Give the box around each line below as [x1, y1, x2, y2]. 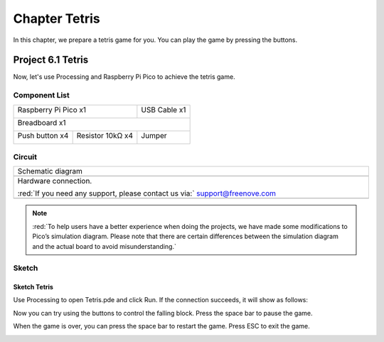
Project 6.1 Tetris [13, 54, 89, 66]
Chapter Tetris [13, 11, 100, 26]
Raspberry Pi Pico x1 [17, 105, 87, 114]
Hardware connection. [17, 176, 92, 186]
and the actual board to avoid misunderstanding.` [32, 242, 177, 250]
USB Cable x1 [141, 105, 186, 114]
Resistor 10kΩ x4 [76, 130, 134, 140]
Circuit [13, 151, 38, 161]
